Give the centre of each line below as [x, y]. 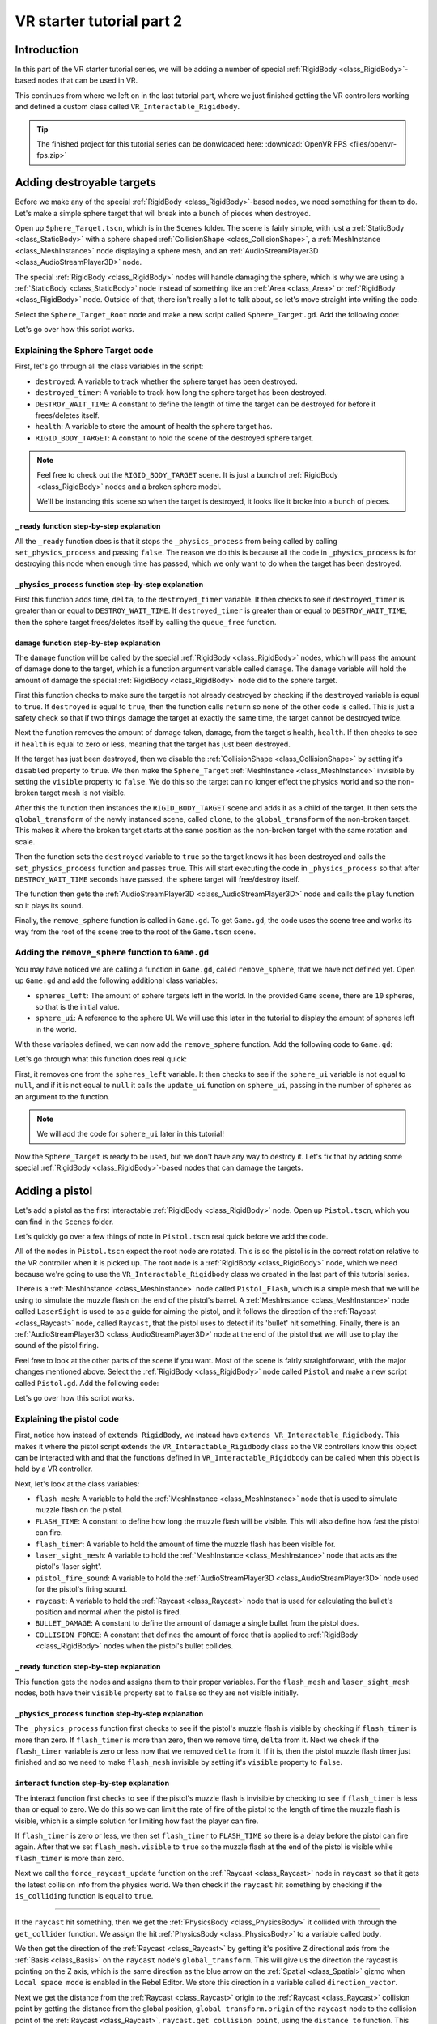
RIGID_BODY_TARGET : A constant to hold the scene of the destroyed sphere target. [174, 438]
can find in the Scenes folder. [64, 1222]
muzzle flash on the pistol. [79, 1510]
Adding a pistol [54, 1191]
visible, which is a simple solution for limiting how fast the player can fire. [137, 1821]
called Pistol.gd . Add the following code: [87, 1383]
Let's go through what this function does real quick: [101, 1059]
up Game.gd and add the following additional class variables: [117, 980]
